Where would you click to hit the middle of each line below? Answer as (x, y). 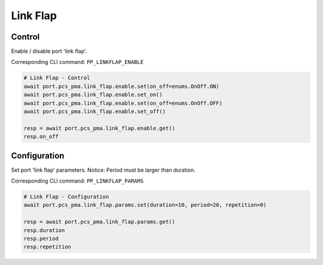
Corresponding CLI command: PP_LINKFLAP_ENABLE (77, 62)
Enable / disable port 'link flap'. (49, 51)
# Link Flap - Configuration (66, 197)
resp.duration (44, 230)
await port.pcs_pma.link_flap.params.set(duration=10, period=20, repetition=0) (145, 205)
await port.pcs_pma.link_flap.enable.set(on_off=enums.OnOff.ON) (121, 86)
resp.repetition (48, 247)
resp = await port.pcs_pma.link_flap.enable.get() (100, 128)
